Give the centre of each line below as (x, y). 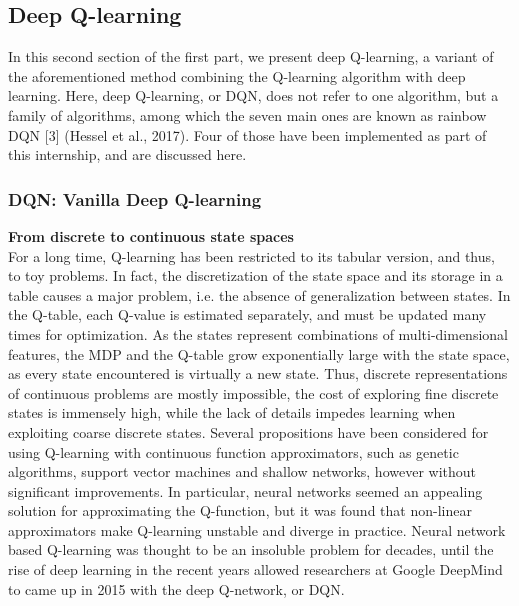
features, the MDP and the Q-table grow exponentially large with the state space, (259, 353)
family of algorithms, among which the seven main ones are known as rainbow (247, 114)
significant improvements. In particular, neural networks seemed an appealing (245, 490)
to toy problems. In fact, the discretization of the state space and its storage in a (255, 275)
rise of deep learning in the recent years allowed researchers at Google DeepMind (255, 569)
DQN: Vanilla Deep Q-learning (135, 198)
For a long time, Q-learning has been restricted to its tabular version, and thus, (251, 255)
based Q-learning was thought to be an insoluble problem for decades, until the (251, 549)
